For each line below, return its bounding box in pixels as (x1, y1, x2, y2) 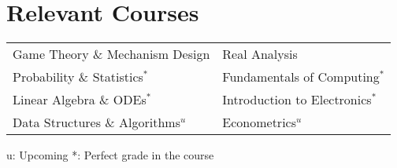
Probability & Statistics (13, 68, 143, 86)
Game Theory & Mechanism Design (13, 45, 210, 64)
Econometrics (222, 113, 296, 132)
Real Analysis (222, 45, 298, 64)
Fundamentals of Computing (222, 68, 380, 86)
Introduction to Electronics (222, 90, 372, 109)
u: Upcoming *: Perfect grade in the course (6, 147, 214, 163)
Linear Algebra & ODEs (13, 90, 147, 109)
